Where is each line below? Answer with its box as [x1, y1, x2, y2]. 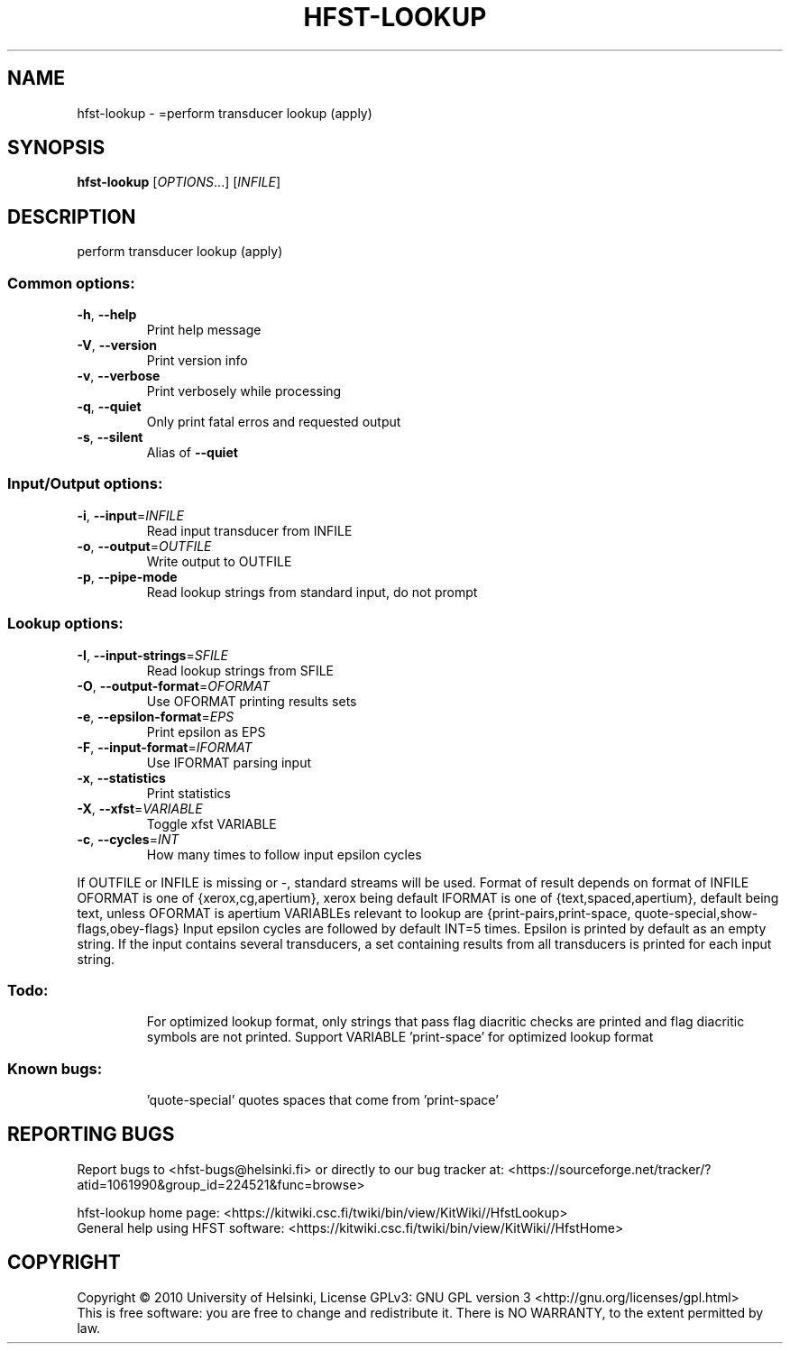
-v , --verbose [77, 368, 161, 384]
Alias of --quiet [146, 445, 238, 461]
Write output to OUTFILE [146, 553, 292, 569]
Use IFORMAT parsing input [146, 754, 312, 770]
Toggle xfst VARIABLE [146, 815, 277, 832]
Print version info [146, 353, 248, 369]
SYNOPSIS [7, 136, 106, 160]
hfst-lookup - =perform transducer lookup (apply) [77, 105, 372, 121]
